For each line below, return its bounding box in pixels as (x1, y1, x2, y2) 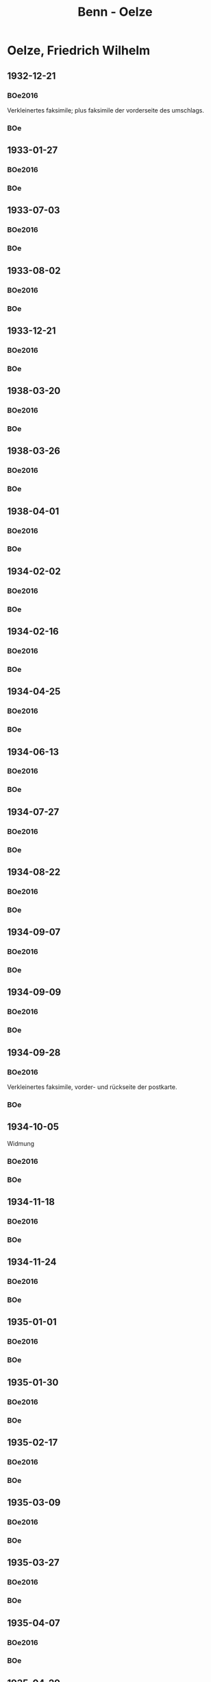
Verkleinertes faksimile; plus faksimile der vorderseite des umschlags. (7, 106, 204, 114)
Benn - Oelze (77, 4, 153, 20)
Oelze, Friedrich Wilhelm (7, 43, 151, 58)
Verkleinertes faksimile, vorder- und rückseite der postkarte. (7, 1083, 177, 1091)
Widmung (7, 1139, 35, 1147)
